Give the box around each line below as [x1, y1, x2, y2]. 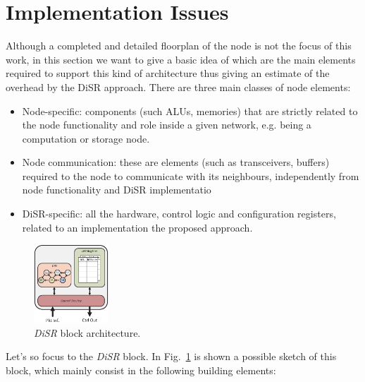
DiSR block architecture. [34, 325, 141, 340]
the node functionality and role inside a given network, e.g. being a [22, 117, 311, 132]
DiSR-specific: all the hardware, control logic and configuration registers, [22, 206, 336, 221]
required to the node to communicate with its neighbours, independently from [22, 168, 359, 183]
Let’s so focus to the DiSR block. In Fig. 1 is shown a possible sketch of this [6, 349, 337, 364]
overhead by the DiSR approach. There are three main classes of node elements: [6, 79, 351, 94]
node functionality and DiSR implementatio [22, 182, 211, 197]
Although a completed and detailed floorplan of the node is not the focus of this [6, 38, 352, 53]
